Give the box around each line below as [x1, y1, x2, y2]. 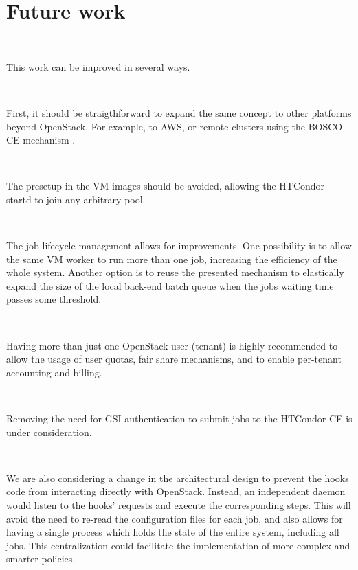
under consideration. [6, 424, 92, 439]
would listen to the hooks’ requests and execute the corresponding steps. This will [6, 497, 351, 512]
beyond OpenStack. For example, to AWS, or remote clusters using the [6, 119, 305, 133]
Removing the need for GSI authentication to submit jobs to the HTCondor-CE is [6, 411, 353, 425]
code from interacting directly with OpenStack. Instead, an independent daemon [6, 484, 346, 499]
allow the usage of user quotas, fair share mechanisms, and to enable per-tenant [6, 352, 342, 366]
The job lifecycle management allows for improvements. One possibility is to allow [6, 238, 352, 253]
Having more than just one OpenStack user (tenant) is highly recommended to [6, 338, 338, 352]
